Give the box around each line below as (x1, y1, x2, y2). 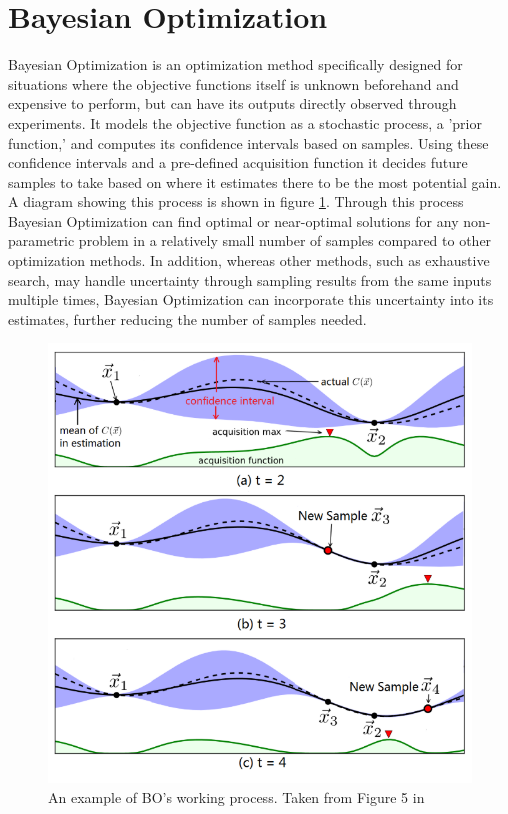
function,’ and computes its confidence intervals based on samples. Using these (8, 132, 489, 153)
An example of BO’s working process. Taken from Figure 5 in (48, 786, 425, 807)
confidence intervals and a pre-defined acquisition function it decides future (8, 152, 468, 173)
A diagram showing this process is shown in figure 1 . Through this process (8, 191, 464, 212)
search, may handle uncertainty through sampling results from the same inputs (8, 269, 492, 290)
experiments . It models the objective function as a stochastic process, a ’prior (8, 112, 482, 133)
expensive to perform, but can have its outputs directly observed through (8, 93, 457, 114)
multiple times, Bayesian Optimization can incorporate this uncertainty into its (8, 289, 494, 310)
